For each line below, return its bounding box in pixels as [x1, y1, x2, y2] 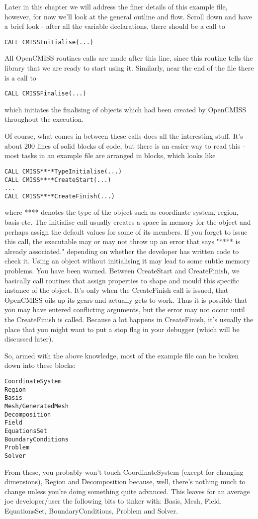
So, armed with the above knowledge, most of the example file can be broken [4, 350, 239, 360]
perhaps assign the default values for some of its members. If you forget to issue [4, 226, 248, 237]
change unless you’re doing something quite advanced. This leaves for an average [4, 486, 250, 496]
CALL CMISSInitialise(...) [4, 38, 93, 46]
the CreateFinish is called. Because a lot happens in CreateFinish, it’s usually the [4, 314, 254, 324]
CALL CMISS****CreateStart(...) [4, 176, 111, 183]
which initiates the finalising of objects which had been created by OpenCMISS [4, 104, 247, 114]
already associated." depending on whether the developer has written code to [4, 246, 239, 256]
